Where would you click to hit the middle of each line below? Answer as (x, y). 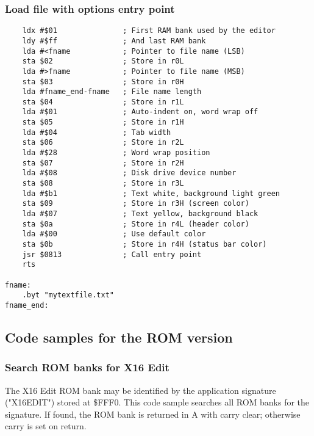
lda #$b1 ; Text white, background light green (151, 193)
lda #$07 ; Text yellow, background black (140, 214)
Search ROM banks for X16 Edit (87, 367)
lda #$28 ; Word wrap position (116, 153)
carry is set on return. (46, 426)
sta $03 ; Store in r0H (103, 82)
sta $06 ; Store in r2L (103, 143)
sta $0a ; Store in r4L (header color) (136, 224)
